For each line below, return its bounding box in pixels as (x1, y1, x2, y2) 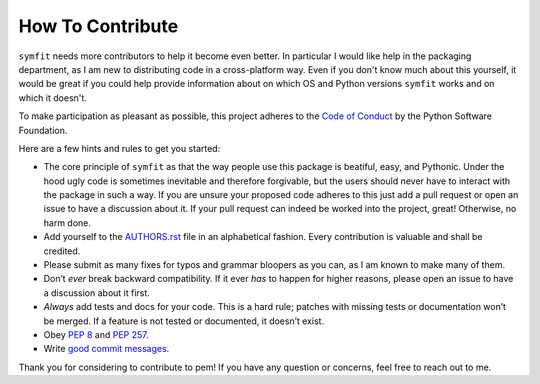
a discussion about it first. (43, 286, 150, 299)
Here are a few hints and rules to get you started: (18, 142, 221, 154)
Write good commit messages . (43, 343, 170, 355)
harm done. (43, 216, 92, 229)
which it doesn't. (18, 91, 87, 104)
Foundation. (18, 124, 68, 136)
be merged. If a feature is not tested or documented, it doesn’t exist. (43, 315, 325, 327)
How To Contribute (18, 15, 179, 37)
